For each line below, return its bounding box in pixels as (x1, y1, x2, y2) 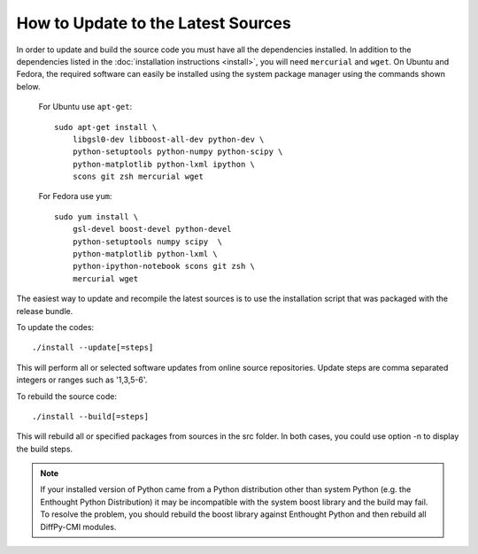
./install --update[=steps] (32, 342, 154, 353)
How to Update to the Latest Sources (16, 13, 291, 33)
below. (16, 81, 41, 92)
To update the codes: (16, 321, 95, 332)
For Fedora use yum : (38, 191, 112, 202)
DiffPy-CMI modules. (40, 521, 117, 532)
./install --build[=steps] (32, 412, 150, 421)
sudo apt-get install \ (54, 122, 158, 132)
